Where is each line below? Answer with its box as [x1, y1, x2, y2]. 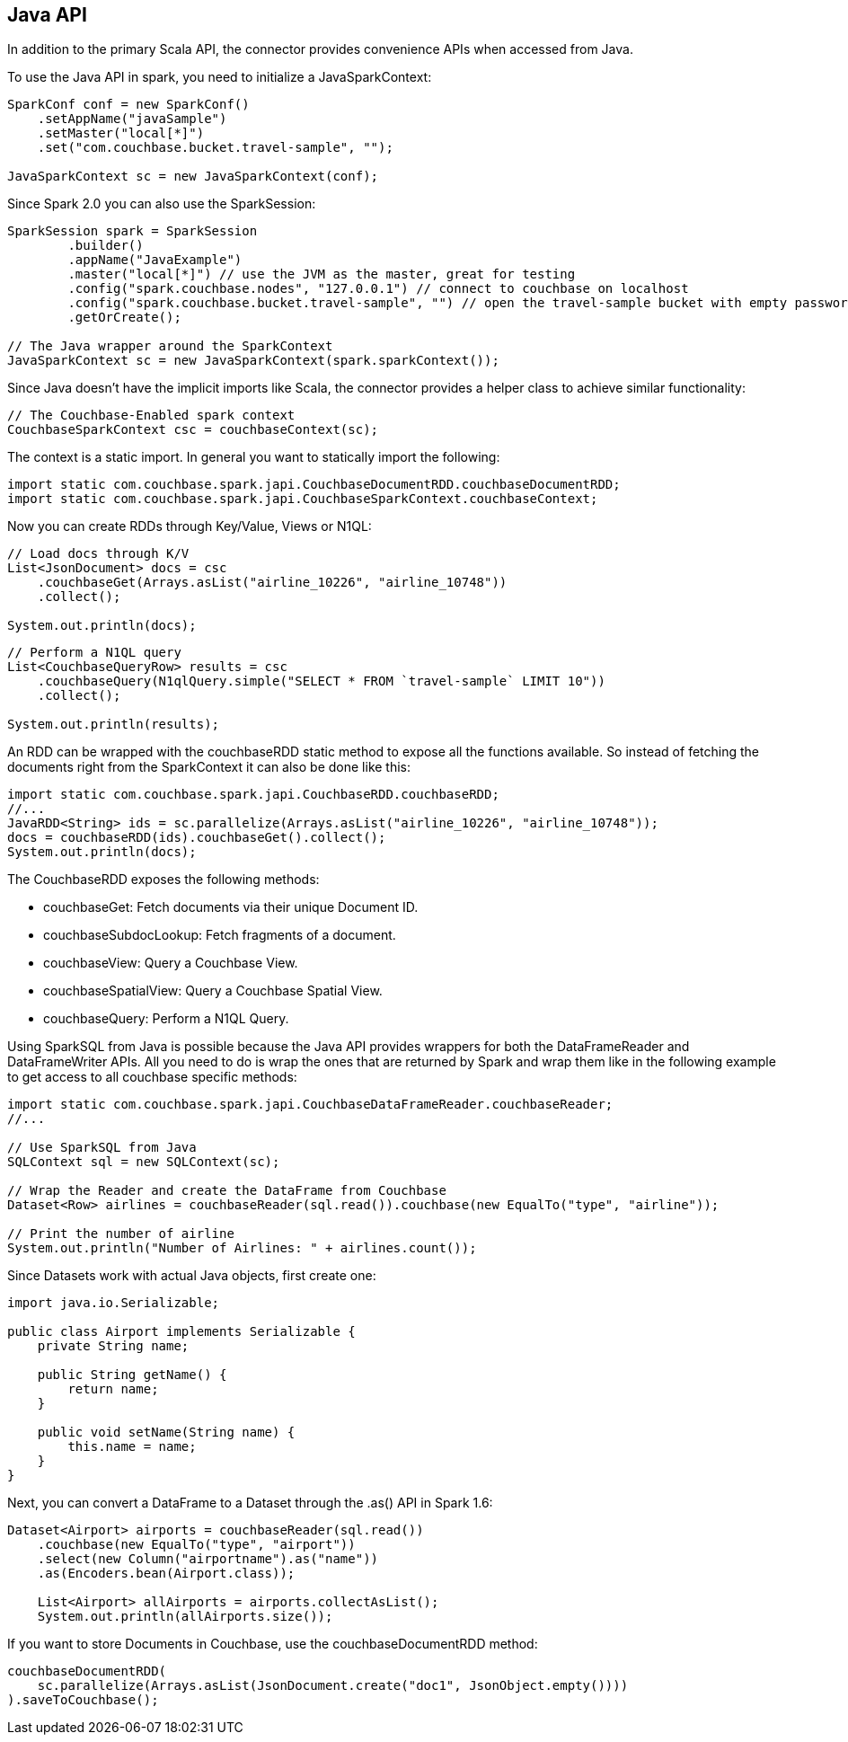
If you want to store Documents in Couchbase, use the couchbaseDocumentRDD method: [7, 1636, 538, 1652]
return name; [67, 1382, 159, 1397]
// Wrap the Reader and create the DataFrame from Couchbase [7, 1183, 446, 1198]
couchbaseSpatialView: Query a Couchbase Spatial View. [43, 983, 383, 999]
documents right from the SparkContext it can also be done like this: [7, 759, 411, 775]
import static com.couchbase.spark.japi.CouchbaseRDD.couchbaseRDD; [7, 787, 499, 802]
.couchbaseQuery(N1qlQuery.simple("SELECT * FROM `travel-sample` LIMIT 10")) [37, 674, 605, 689]
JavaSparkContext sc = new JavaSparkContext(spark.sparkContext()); [7, 353, 499, 368]
